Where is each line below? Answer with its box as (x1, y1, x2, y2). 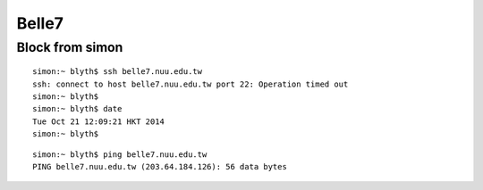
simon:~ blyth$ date (32, 103, 123, 114)
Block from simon (16, 39, 123, 55)
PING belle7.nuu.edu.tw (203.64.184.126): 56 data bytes (32, 161, 288, 171)
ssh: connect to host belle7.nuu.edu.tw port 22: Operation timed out (32, 78, 349, 89)
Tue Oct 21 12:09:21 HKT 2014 (32, 116, 165, 127)
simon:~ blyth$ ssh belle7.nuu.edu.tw (32, 67, 203, 77)
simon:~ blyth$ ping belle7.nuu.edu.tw (32, 149, 208, 160)
